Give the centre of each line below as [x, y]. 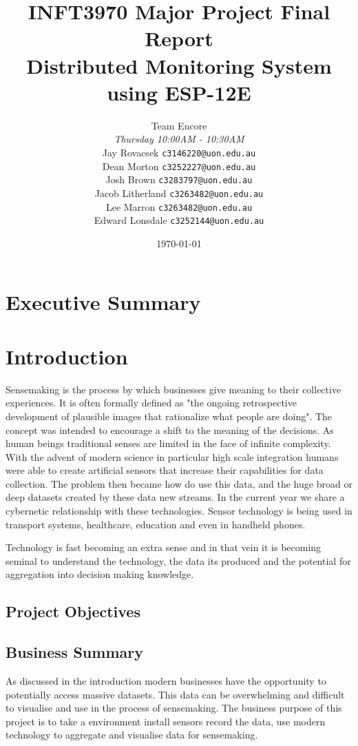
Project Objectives [73, 611]
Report [179, 38]
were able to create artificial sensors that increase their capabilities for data [165, 470]
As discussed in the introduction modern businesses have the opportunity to [166, 681]
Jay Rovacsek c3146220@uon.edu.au [179, 152]
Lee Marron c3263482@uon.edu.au [179, 206]
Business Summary [74, 652]
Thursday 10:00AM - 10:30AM [179, 139]
